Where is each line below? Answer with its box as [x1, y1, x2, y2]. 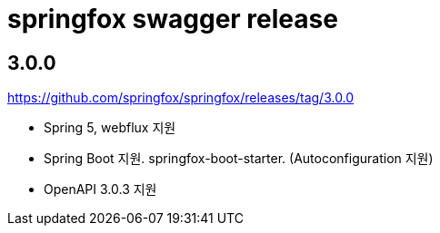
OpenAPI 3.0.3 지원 [44, 181, 157, 198]
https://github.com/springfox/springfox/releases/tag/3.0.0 [7, 90, 355, 106]
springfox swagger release [7, 4, 338, 34]
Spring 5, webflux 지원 [44, 120, 176, 136]
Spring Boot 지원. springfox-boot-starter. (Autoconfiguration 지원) [44, 150, 434, 167]
